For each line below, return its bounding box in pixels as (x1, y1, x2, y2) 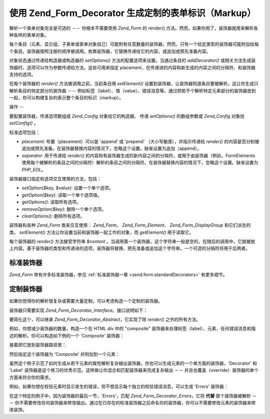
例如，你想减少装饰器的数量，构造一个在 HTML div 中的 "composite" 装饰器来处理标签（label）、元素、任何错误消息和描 (9, 326, 256, 332)
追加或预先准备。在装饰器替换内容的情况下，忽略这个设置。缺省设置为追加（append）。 (21, 145, 202, 151)
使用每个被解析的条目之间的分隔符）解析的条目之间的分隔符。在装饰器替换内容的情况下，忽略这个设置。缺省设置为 (21, 159, 258, 165)
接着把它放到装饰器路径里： (9, 342, 66, 348)
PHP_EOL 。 (21, 166, 46, 172)
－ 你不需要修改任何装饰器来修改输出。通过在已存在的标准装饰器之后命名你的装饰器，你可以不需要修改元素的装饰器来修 (9, 399, 256, 405)
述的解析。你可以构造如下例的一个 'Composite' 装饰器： (9, 332, 124, 338)
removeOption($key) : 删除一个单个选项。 (21, 206, 106, 212)
